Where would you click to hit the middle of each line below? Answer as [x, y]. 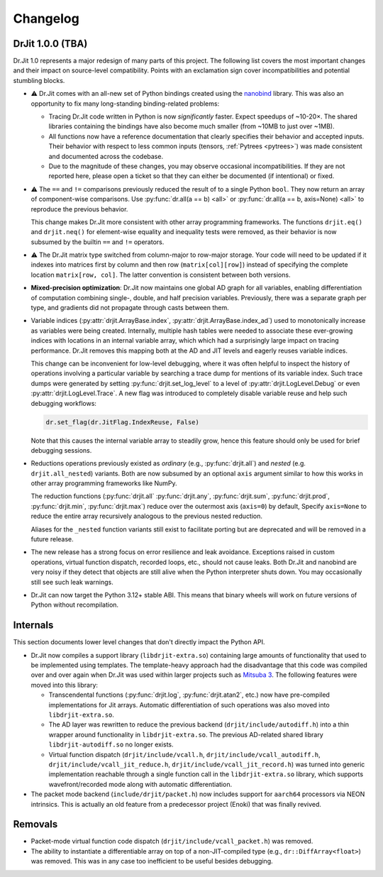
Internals [33, 625]
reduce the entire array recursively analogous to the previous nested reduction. [146, 516]
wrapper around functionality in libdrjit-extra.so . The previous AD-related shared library [186, 734]
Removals [35, 824]
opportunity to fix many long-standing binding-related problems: [125, 104]
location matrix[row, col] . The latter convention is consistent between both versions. [161, 275]
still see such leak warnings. [72, 582]
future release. [52, 539]
